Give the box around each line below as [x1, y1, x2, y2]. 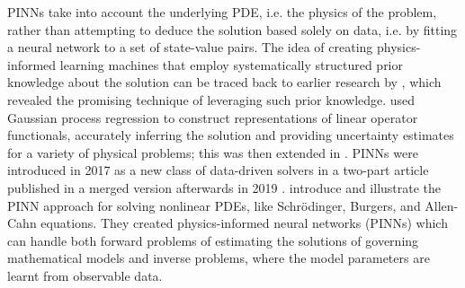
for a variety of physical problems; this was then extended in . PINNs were [7, 143, 418, 161]
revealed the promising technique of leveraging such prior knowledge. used [7, 90, 416, 109]
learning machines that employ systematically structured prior [59, 55, 404, 74]
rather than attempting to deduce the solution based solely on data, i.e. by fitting [7, 20, 458, 39]
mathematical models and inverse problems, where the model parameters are [7, 249, 430, 267]
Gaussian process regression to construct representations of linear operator [7, 108, 418, 127]
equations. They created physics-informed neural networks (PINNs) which [40, 214, 448, 232]
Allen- [425, 196, 459, 214]
